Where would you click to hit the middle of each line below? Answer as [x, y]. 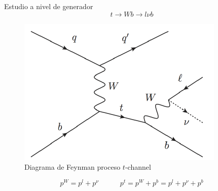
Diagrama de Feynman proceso [72, 167]
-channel [138, 167]
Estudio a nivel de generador [49, 6]
